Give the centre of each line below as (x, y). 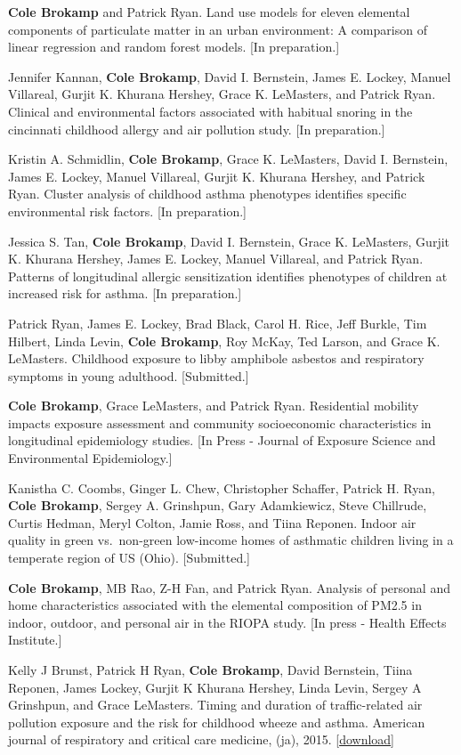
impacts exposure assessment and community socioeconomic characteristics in (220, 422)
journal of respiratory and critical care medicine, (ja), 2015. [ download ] (202, 739)
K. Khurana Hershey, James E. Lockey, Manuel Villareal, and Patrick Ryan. (216, 259)
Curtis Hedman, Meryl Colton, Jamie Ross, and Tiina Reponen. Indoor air (212, 522)
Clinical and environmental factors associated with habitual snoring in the (210, 111)
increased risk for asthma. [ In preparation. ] (125, 293)
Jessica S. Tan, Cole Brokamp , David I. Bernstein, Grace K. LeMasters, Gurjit (229, 241)
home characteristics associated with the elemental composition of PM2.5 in (215, 605)
